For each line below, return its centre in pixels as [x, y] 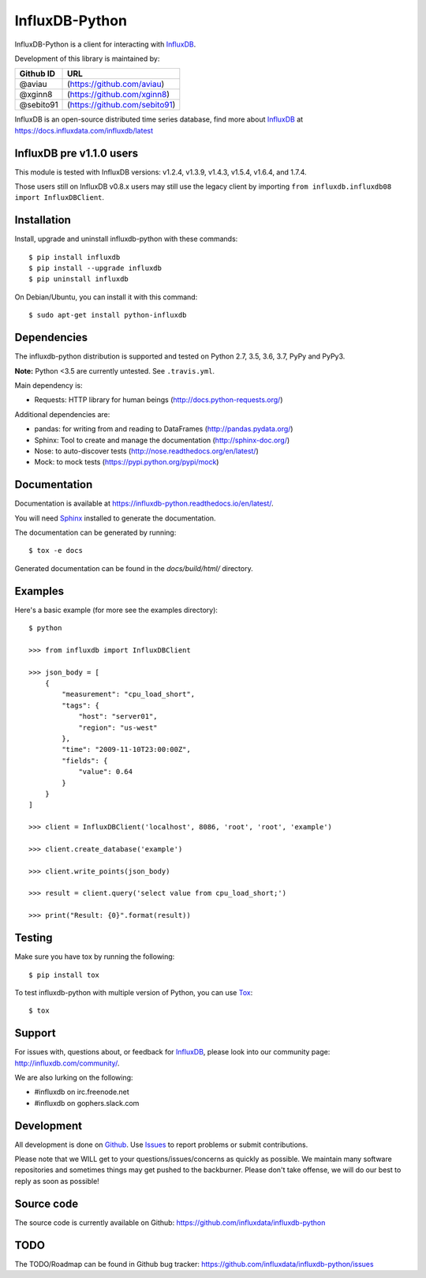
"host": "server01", [118, 716]
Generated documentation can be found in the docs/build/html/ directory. [134, 568]
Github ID [37, 73]
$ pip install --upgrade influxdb [95, 268]
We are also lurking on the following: [74, 1077]
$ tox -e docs [56, 551]
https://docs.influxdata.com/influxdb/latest [84, 130]
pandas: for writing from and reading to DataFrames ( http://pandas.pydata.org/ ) [164, 429]
